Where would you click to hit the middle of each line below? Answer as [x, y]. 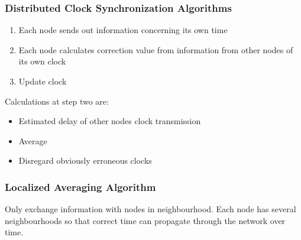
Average [33, 140]
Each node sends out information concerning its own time [123, 30]
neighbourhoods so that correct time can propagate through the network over [145, 220]
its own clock [42, 61]
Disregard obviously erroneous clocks [85, 160]
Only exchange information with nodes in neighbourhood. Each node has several [150, 209]
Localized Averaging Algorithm [80, 187]
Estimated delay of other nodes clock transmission [110, 121]
